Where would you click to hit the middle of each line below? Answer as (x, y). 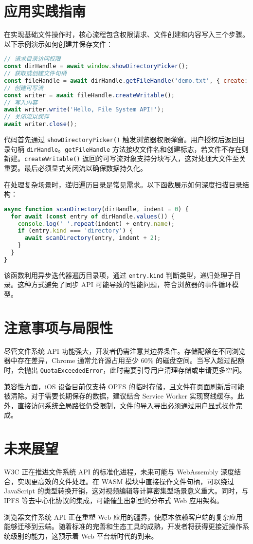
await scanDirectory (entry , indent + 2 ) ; (93, 238)
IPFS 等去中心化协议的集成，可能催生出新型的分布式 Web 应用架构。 (114, 500)
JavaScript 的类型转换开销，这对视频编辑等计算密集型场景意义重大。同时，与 (126, 491)
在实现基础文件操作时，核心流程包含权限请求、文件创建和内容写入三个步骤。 (126, 34)
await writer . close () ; (41, 124)
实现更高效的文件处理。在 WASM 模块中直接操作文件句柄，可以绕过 (126, 481)
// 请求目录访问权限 (32, 59)
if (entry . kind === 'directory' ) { (75, 231)
